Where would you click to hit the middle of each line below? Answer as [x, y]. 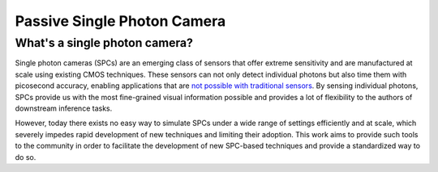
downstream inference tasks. [64, 108]
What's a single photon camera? [104, 43]
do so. [26, 157]
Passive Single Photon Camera [120, 21]
